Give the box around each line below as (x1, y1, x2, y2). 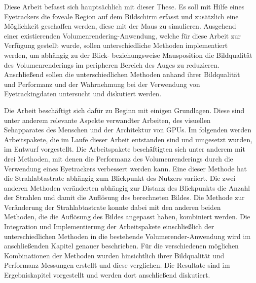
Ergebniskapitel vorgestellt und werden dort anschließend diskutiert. (4, 270, 210, 280)
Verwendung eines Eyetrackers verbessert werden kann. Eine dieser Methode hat (4, 163, 247, 173)
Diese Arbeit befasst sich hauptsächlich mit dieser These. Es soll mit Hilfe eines (4, 1, 245, 11)
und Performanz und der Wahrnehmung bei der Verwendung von (4, 79, 200, 89)
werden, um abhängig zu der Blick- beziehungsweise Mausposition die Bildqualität (4, 49, 253, 60)
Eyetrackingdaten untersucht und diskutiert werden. (4, 88, 162, 99)
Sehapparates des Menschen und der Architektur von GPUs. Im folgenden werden (4, 124, 252, 135)
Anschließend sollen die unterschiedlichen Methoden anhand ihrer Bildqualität (4, 69, 240, 80)
